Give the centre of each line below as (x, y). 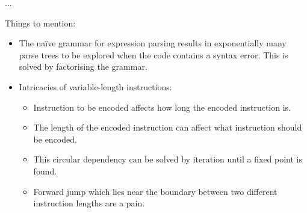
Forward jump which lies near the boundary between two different (155, 191)
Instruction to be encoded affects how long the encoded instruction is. (162, 107)
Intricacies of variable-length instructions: (95, 86)
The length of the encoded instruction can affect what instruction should (168, 127)
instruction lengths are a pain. (89, 203)
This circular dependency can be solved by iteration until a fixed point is (168, 159)
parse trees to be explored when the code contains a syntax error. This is (153, 54)
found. (45, 171)
